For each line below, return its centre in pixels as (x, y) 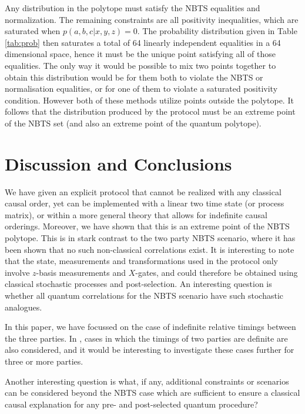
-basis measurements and (81, 272)
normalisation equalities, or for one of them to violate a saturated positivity (141, 89)
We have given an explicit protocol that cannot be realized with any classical (143, 191)
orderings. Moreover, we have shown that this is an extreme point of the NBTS (147, 226)
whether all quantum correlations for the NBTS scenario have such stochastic (144, 295)
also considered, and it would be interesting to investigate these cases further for (150, 350)
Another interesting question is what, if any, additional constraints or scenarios (147, 381)
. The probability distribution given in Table (217, 31)
